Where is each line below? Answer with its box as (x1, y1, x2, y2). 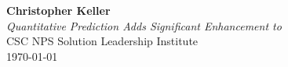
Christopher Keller (6, 2, 111, 18)
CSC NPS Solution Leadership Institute (6, 33, 199, 49)
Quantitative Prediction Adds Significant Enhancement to (6, 17, 282, 33)
